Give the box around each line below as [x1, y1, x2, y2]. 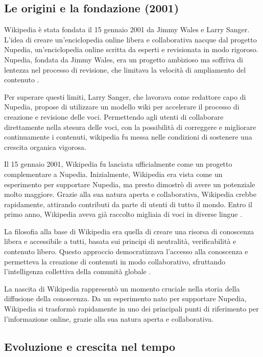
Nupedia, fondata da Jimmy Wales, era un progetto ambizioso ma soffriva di [4, 54, 243, 64]
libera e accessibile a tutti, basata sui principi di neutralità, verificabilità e [4, 236, 236, 247]
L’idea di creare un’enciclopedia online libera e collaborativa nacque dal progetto [4, 34, 257, 44]
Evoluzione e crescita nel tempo [4, 338, 176, 354]
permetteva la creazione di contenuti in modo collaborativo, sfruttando [4, 256, 226, 266]
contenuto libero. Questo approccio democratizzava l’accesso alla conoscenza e [4, 246, 248, 257]
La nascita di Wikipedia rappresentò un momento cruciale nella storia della [4, 283, 240, 294]
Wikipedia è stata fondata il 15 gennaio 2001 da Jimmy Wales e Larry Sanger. [4, 24, 250, 35]
